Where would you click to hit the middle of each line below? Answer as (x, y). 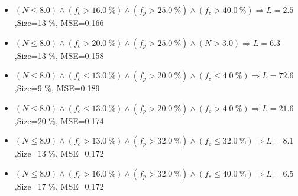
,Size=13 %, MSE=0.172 (59, 153)
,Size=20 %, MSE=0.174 (59, 120)
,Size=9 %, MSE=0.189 (57, 88)
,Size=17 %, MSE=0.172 (59, 186)
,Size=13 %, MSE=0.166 (59, 22)
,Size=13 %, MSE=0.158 (59, 55)
